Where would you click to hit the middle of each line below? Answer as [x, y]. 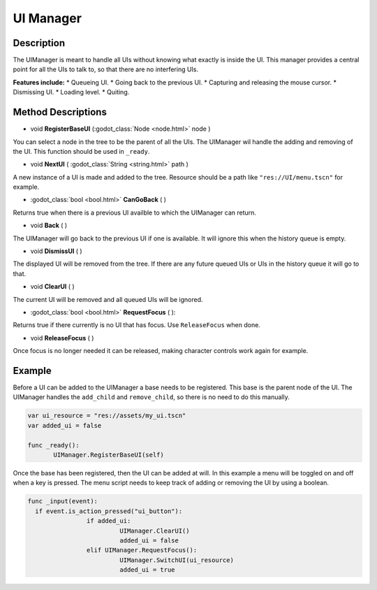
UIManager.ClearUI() [155, 531]
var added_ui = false [65, 425]
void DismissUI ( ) [57, 251]
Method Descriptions [60, 112]
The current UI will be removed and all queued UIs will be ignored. [108, 299]
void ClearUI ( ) [52, 287]
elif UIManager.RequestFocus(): [142, 550]
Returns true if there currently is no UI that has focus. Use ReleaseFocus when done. [137, 325]
